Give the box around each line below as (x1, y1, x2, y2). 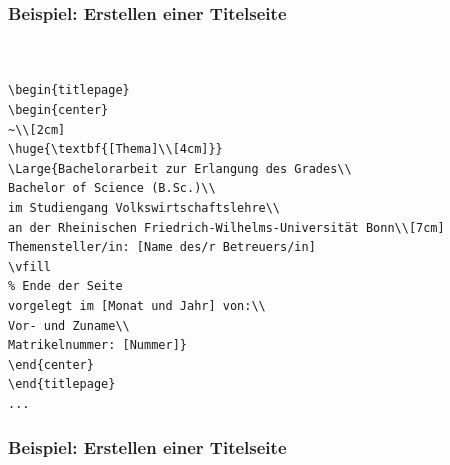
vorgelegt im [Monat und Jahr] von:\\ (8, 298, 266, 313)
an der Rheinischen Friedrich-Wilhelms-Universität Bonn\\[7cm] (8, 220, 445, 235)
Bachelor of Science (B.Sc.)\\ (8, 181, 216, 196)
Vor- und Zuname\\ (8, 318, 130, 333)
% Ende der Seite (8, 279, 123, 294)
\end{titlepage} (8, 377, 116, 392)
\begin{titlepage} (8, 83, 130, 98)
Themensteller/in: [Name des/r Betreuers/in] (8, 240, 316, 255)
